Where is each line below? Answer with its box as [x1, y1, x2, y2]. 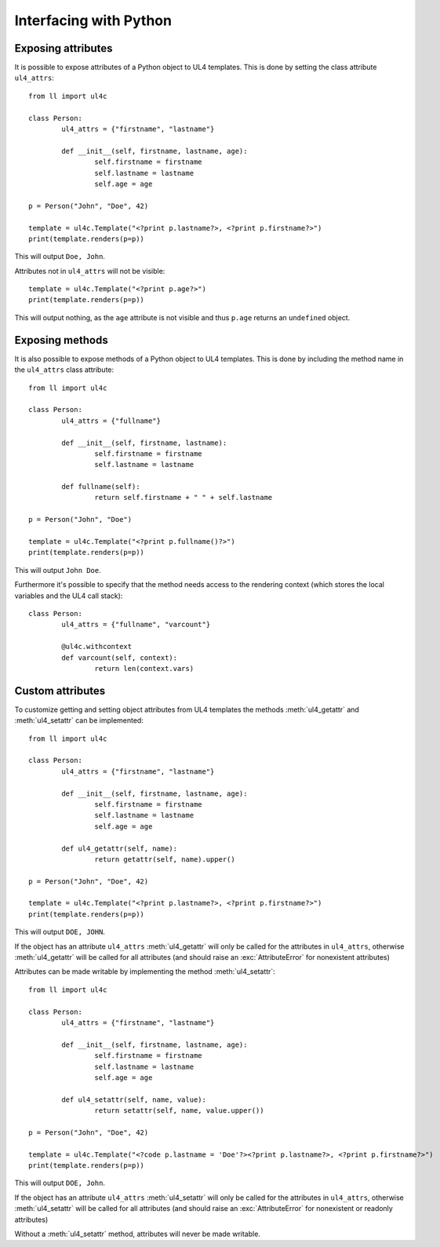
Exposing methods [14, 334, 109, 347]
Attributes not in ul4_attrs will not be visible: [14, 266, 165, 275]
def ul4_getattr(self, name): [61, 844, 178, 853]
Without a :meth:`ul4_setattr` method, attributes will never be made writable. [14, 1229, 260, 1239]
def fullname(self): [61, 483, 140, 491]
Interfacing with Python [14, 12, 173, 29]
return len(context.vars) [94, 664, 195, 673]
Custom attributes [14, 684, 106, 698]
